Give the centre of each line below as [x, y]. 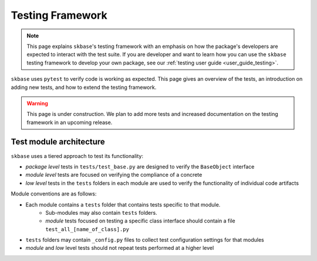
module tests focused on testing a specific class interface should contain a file [140, 221]
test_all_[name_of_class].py [87, 229]
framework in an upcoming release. [70, 122]
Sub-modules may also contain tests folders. [102, 212]
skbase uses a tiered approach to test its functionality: [77, 156]
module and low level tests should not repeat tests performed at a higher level [120, 248]
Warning [37, 103]
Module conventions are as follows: [54, 194]
